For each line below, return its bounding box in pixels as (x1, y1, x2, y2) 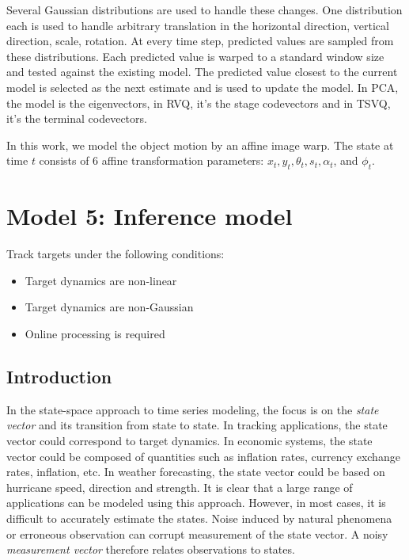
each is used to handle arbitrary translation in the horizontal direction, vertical (6, 17, 389, 33)
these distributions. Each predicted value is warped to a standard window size (6, 48, 384, 64)
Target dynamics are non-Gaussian (25, 299, 194, 315)
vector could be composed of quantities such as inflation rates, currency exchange (6, 448, 400, 464)
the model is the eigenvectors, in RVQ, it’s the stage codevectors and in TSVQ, (6, 94, 391, 111)
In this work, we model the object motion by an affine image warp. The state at (6, 136, 394, 153)
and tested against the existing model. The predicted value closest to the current (6, 63, 398, 80)
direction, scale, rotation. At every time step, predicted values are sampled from (6, 32, 394, 49)
